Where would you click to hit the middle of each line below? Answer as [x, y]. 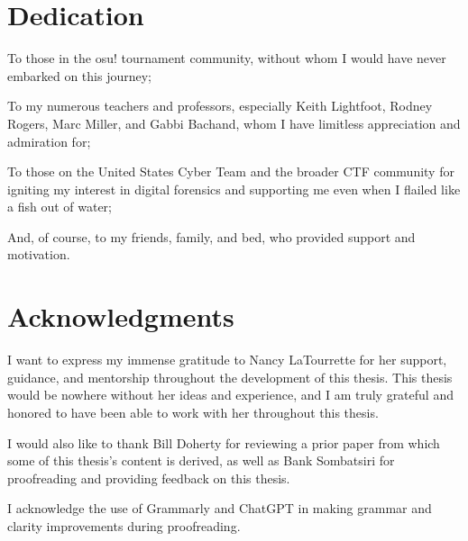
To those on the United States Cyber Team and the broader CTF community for [231, 171]
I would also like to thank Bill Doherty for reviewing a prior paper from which [224, 442]
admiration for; [49, 141]
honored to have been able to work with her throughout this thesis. [193, 412]
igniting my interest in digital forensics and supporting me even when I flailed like [234, 189]
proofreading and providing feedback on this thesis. [149, 478]
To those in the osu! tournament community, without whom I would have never [227, 58]
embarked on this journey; [80, 75]
